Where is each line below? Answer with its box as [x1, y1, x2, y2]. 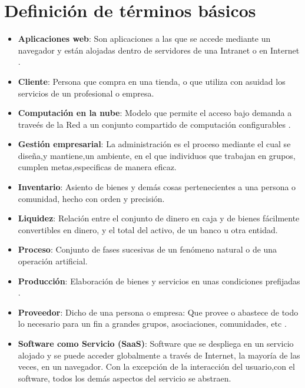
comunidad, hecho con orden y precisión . [18, 192, 165, 204]
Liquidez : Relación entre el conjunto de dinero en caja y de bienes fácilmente [18, 212, 300, 224]
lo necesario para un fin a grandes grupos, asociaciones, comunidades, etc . [18, 317, 287, 330]
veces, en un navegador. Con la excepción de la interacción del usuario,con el [18, 360, 295, 373]
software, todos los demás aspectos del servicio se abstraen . [18, 372, 231, 384]
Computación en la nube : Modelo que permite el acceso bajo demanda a [18, 107, 292, 119]
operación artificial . [18, 255, 88, 267]
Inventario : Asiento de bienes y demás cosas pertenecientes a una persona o [18, 181, 296, 193]
